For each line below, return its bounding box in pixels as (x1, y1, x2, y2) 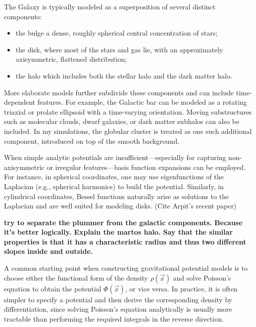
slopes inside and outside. (4, 246, 93, 256)
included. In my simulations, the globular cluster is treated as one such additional (4, 125, 252, 136)
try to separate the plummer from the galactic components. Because (4, 217, 243, 227)
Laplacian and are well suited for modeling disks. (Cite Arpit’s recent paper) (4, 201, 237, 211)
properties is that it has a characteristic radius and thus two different (4, 236, 247, 246)
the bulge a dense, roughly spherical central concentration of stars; (15, 28, 218, 38)
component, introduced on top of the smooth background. (4, 135, 180, 146)
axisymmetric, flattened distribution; (15, 54, 127, 64)
